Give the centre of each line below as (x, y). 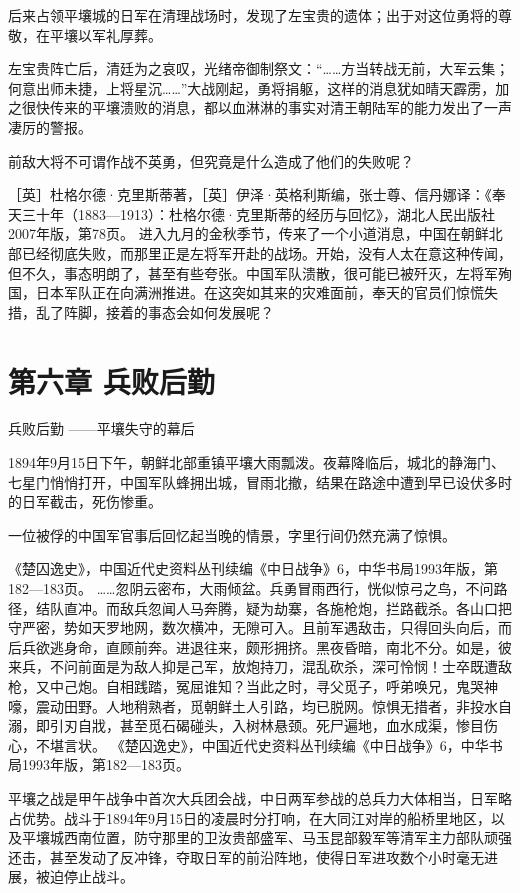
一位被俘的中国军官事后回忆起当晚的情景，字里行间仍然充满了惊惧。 (232, 534)
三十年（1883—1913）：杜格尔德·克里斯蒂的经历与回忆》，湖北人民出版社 (258, 213)
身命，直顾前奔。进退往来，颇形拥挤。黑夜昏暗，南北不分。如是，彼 (287, 646)
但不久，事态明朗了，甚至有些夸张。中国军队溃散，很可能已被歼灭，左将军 (253, 272)
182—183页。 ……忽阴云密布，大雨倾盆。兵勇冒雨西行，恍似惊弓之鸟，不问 (251, 588)
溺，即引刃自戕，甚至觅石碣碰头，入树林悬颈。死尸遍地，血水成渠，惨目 (246, 725)
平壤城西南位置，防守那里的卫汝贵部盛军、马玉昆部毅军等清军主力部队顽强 (266, 837)
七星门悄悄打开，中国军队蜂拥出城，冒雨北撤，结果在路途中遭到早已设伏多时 (260, 481)
